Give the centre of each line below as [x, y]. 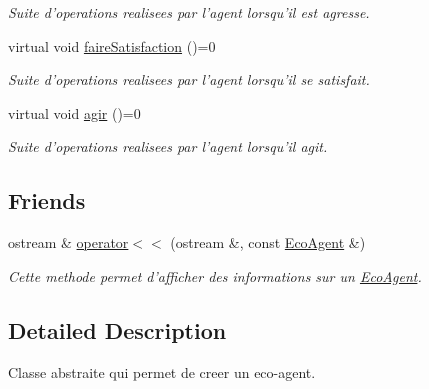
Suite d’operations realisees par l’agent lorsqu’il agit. [168, 146]
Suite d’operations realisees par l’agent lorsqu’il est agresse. [189, 12]
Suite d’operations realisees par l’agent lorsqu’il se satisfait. [189, 79]
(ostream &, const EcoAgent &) [268, 242]
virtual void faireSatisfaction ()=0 [112, 45]
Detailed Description [117, 329]
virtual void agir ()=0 [74, 112]
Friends [47, 200]
